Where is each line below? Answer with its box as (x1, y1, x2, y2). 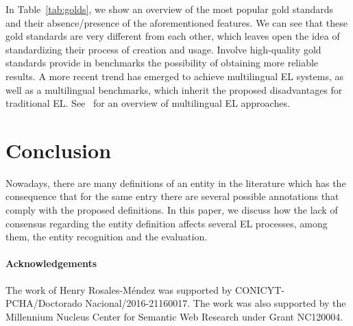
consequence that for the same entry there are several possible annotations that (5, 189, 339, 203)
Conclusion (5, 136, 112, 164)
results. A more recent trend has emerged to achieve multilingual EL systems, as (5, 68, 343, 83)
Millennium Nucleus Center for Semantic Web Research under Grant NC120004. (5, 309, 343, 323)
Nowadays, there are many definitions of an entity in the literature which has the (5, 175, 346, 190)
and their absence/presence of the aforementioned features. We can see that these (5, 15, 348, 29)
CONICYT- (235, 282, 284, 297)
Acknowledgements (5, 256, 97, 271)
